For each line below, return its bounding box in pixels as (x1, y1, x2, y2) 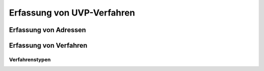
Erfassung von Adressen (9, 26, 86, 34)
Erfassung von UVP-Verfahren (9, 7, 135, 18)
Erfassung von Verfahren (9, 41, 88, 50)
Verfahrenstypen (9, 56, 51, 63)
